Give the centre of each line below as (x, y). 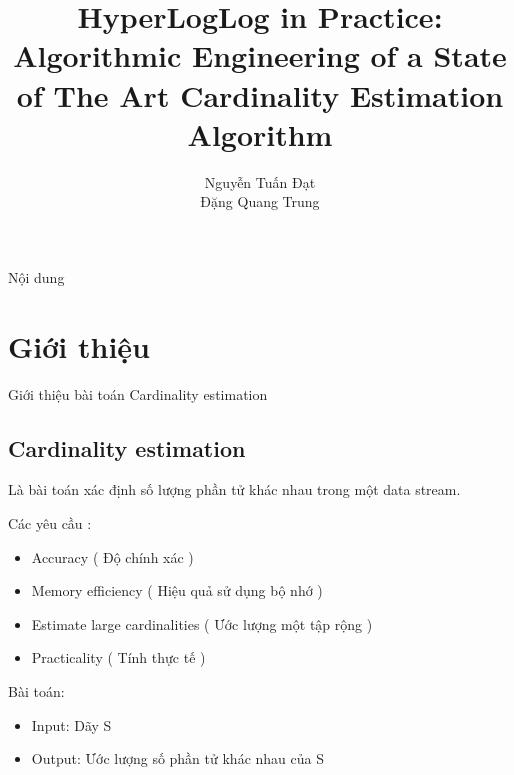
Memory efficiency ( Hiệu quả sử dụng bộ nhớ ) (177, 590)
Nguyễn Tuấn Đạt (260, 181)
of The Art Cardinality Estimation (260, 94)
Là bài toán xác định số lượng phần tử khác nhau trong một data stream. (234, 489)
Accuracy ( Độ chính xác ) (112, 556)
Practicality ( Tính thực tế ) (118, 657)
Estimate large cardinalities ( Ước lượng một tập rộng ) (202, 623)
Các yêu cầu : (50, 522)
